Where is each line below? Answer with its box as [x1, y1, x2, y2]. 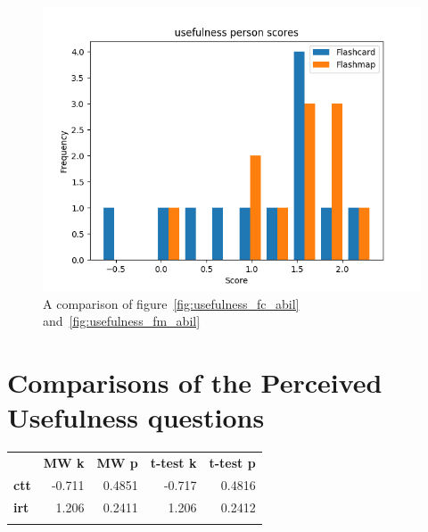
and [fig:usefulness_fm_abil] [43, 312, 201, 330]
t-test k [150, 453, 197, 471]
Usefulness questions [7, 399, 265, 436]
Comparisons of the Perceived [7, 363, 383, 400]
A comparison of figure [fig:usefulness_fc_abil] [43, 294, 300, 312]
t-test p [209, 453, 256, 471]
